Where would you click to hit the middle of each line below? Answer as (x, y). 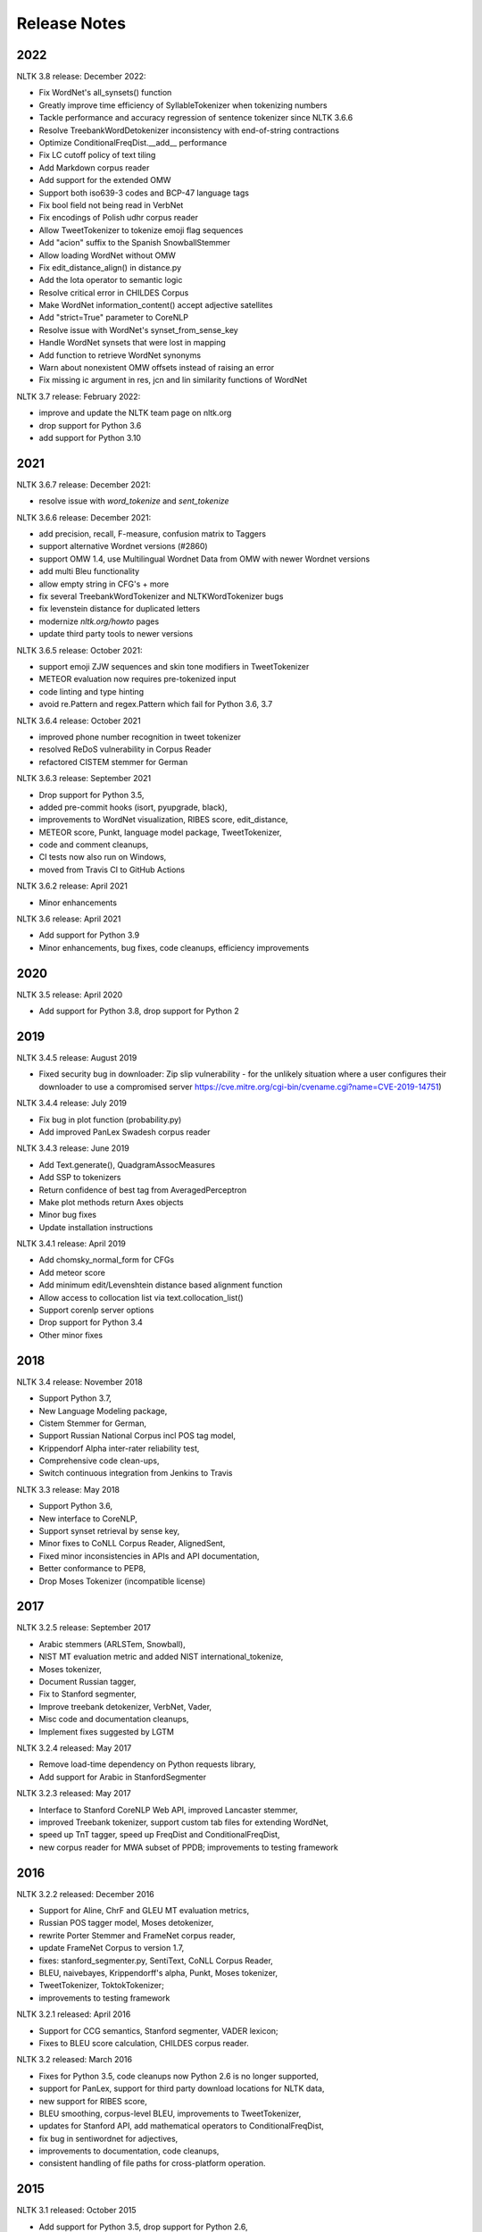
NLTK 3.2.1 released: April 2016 (74, 2014)
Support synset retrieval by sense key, (109, 1531)
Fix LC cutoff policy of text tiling (97, 155)
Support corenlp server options (96, 1310)
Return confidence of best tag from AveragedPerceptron (143, 1190)
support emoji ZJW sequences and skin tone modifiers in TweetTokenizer (174, 666)
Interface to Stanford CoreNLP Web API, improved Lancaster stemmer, (168, 1810)
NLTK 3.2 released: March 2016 (75, 2060)
